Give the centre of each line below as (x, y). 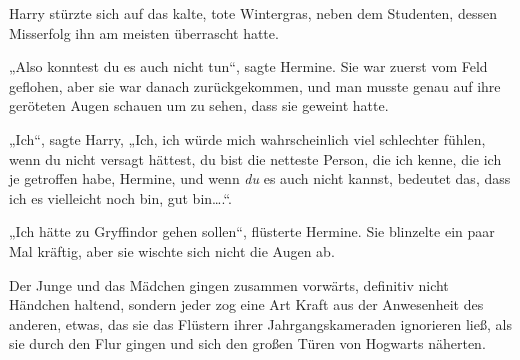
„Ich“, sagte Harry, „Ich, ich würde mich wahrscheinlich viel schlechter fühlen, (247, 138)
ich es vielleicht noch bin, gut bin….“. (120, 197)
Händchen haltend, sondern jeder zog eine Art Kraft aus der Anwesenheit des (246, 304)
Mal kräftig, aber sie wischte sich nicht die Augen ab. (172, 250)
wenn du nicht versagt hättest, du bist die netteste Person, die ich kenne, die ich (255, 158)
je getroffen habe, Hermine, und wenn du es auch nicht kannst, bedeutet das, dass (260, 178)
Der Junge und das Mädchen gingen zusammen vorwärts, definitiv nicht (229, 284)
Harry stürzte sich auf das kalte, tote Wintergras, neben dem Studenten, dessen (253, 13)
